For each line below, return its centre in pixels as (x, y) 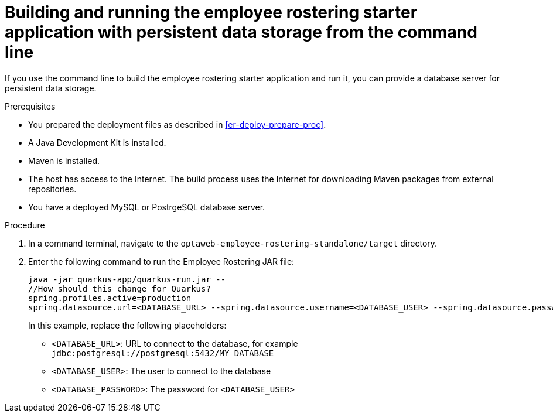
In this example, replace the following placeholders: (127, 325)
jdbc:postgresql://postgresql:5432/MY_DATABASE (163, 353)
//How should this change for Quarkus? (120, 288)
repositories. (52, 189)
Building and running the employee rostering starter (211, 12)
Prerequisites (30, 106)
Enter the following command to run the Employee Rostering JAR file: (161, 261)
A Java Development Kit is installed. (97, 142)
